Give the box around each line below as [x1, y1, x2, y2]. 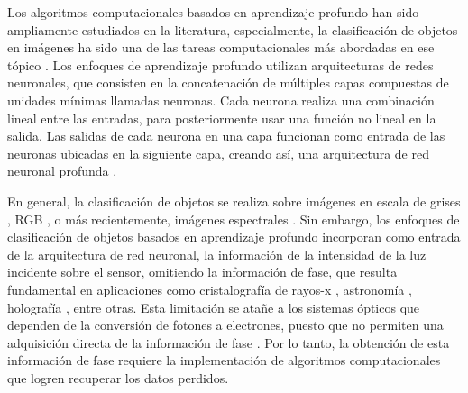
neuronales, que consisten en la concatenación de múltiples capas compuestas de [7, 73, 449, 92]
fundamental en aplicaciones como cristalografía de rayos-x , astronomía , [7, 279, 412, 298]
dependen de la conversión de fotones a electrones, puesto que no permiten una [7, 315, 444, 334]
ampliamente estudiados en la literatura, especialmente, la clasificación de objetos [7, 20, 458, 39]
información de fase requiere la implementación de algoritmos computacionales [7, 351, 441, 370]
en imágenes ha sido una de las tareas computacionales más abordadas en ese [7, 38, 435, 57]
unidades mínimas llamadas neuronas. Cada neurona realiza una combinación [7, 90, 435, 109]
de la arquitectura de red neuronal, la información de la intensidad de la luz [7, 244, 427, 263]
